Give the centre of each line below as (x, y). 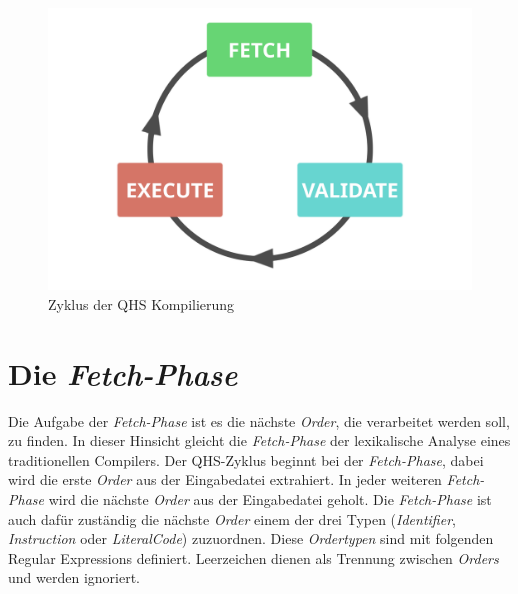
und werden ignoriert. (74, 577)
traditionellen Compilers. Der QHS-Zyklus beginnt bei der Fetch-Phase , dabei (246, 459)
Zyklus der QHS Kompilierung (141, 303)
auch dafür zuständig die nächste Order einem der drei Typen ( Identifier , (232, 518)
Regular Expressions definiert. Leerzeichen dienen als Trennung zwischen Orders (253, 557)
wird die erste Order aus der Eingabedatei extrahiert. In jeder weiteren (225, 479)
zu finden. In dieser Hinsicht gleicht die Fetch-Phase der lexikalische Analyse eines (259, 440)
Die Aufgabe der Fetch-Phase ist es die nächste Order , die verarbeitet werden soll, (259, 420)
